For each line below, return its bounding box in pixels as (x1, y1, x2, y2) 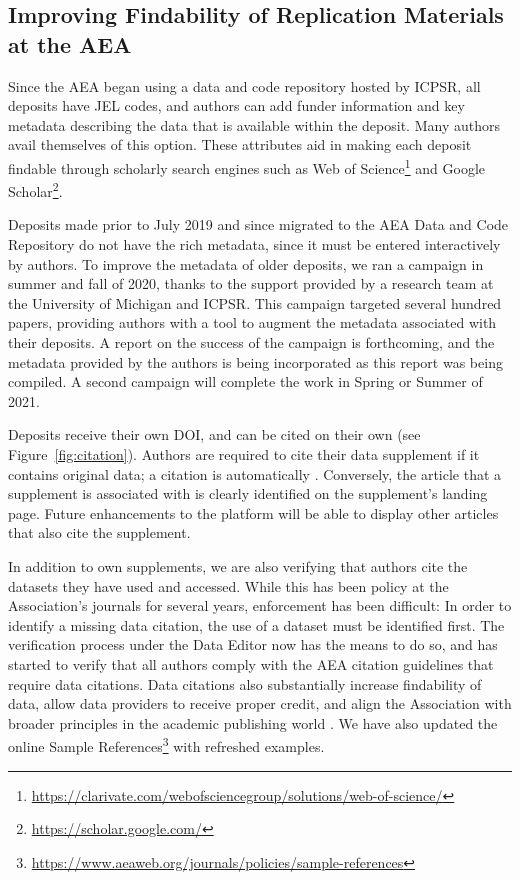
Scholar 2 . (8, 178, 63, 201)
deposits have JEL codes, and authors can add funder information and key (8, 95, 465, 116)
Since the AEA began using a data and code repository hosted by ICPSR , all (8, 75, 481, 96)
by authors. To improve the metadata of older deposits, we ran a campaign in (8, 253, 484, 274)
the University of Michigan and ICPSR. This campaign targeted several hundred (8, 292, 502, 313)
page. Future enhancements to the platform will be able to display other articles (8, 502, 499, 523)
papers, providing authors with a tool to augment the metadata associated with (8, 312, 497, 333)
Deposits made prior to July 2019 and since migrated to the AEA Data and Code (8, 214, 509, 235)
